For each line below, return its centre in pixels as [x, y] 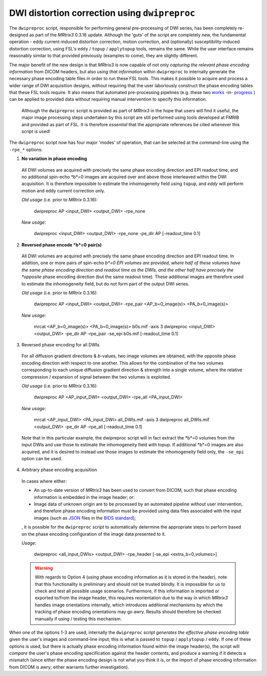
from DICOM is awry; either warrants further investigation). [69, 667]
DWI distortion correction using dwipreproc [102, 13]
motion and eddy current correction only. [63, 191]
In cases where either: [44, 481]
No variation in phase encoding [54, 159]
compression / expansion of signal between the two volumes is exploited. [96, 377]
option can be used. [42, 459]
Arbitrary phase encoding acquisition [59, 470]
